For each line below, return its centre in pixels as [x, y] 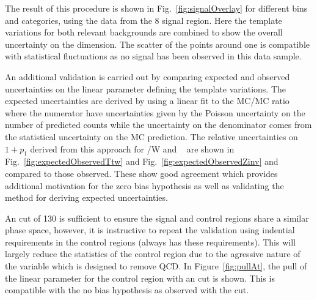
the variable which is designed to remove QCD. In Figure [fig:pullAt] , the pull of [156, 266]
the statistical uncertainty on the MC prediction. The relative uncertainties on [151, 136]
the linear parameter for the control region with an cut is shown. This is [140, 278]
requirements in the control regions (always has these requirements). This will [150, 242]
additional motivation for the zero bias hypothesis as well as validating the [144, 185]
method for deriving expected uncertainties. [86, 197]
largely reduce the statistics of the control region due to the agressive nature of [153, 254]
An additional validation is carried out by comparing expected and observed [148, 76]
